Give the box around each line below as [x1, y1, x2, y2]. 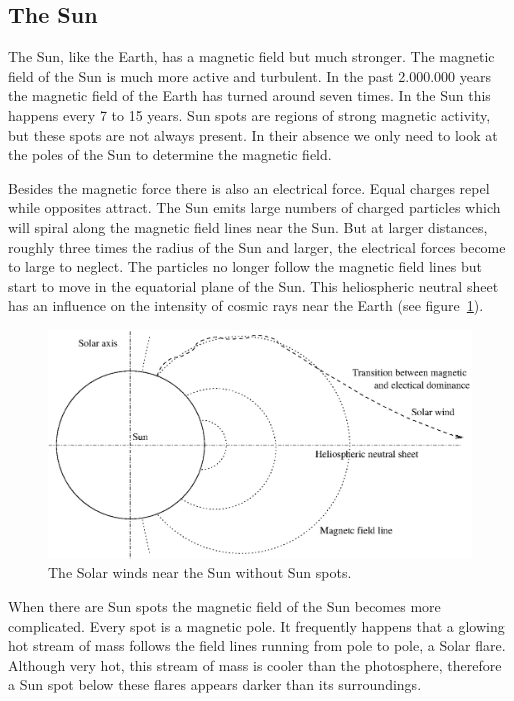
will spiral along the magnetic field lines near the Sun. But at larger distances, [8, 216, 488, 237]
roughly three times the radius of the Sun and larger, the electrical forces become [8, 236, 506, 257]
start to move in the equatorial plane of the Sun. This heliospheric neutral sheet [8, 275, 499, 296]
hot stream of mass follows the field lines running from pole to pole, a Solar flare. [8, 635, 506, 656]
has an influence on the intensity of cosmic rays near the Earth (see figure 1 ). [8, 295, 484, 316]
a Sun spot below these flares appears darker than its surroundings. [8, 674, 422, 695]
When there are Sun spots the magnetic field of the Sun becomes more [8, 596, 441, 617]
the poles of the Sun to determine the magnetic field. [8, 144, 332, 165]
